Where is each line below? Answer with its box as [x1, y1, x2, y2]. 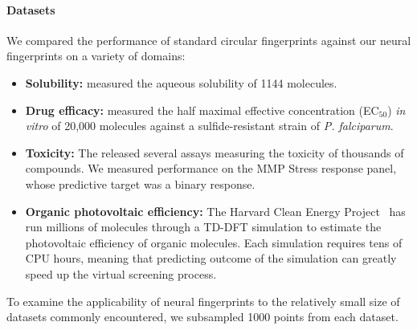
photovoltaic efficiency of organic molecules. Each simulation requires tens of [25, 234, 403, 251]
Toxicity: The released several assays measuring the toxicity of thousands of [25, 144, 404, 161]
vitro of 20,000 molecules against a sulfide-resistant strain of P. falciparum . [25, 117, 394, 134]
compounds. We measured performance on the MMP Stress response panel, [25, 160, 397, 177]
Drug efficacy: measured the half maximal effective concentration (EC [25, 101, 379, 118]
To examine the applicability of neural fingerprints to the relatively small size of [6, 292, 400, 309]
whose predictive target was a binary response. [25, 175, 256, 192]
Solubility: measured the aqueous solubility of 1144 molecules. [25, 74, 337, 91]
